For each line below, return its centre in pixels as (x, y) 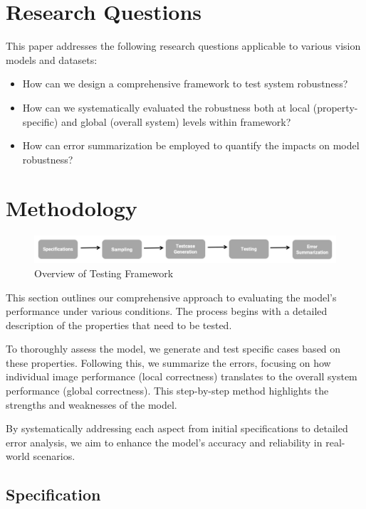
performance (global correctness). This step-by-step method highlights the (167, 391)
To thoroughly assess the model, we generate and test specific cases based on (173, 349)
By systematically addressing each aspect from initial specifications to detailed (177, 428)
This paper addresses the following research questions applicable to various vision (183, 46)
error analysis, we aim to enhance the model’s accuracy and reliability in (164, 442)
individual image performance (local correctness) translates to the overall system (182, 376)
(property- (335, 107)
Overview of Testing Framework (104, 273)
